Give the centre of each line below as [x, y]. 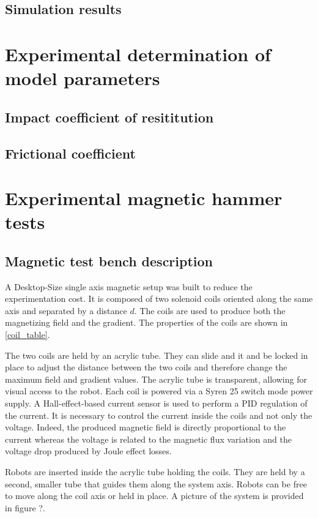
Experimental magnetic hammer [144, 198]
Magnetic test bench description [109, 261]
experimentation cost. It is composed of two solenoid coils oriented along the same [159, 298]
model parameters [83, 78]
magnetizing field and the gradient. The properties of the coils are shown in [146, 322]
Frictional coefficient [70, 153]
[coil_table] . [28, 335]
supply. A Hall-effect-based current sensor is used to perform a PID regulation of [156, 403]
